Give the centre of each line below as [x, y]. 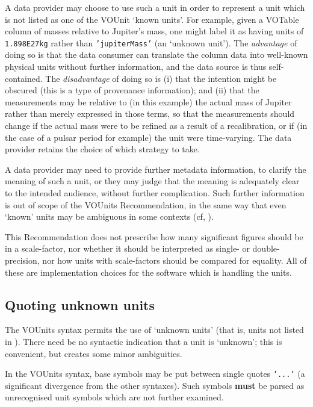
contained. [24, 78]
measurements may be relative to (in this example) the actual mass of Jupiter [148, 101]
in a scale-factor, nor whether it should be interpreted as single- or [127, 248]
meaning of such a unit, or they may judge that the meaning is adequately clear [152, 181]
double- [266, 248]
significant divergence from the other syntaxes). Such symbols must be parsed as [155, 385]
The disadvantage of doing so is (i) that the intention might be [161, 78]
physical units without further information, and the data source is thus [136, 67]
